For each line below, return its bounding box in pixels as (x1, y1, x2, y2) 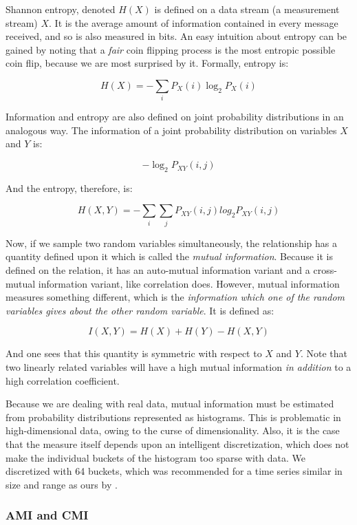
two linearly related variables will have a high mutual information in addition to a (6, 359, 351, 374)
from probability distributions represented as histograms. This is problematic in (6, 409, 341, 424)
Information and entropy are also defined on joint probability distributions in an (6, 109, 344, 124)
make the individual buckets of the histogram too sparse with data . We (6, 450, 305, 464)
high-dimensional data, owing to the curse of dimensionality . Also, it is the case (6, 423, 340, 438)
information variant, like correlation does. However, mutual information (38, 276, 340, 290)
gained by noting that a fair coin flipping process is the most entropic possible (6, 42, 336, 56)
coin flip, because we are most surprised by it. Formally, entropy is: (6, 56, 289, 70)
